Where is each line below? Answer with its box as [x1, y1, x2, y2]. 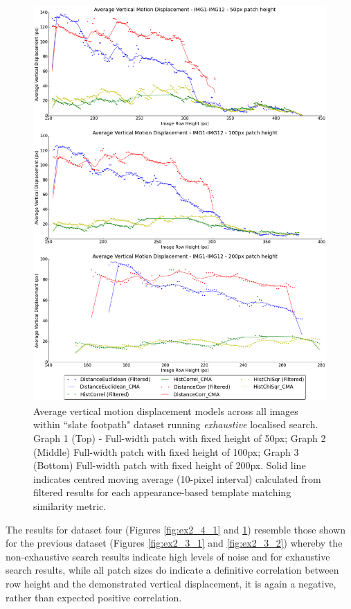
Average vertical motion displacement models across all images [33, 403, 298, 418]
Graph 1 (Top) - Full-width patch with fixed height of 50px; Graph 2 [33, 431, 326, 445]
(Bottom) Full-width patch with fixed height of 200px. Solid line [33, 458, 306, 473]
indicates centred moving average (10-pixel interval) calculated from [33, 471, 321, 486]
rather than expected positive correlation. [6, 590, 182, 604]
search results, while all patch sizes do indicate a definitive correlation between [6, 563, 339, 577]
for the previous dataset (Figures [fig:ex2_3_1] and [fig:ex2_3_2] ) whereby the [6, 536, 343, 550]
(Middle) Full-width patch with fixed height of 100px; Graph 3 [33, 444, 299, 459]
